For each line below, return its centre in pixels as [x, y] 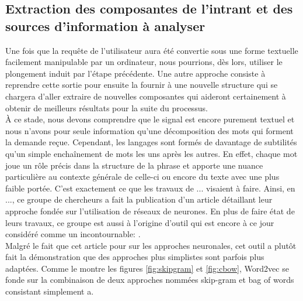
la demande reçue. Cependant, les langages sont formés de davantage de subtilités [151, 142]
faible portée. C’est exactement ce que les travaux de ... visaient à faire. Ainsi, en [150, 188]
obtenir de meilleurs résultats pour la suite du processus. [107, 107]
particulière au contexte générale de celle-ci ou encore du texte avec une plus [142, 177]
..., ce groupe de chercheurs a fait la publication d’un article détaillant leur [139, 199]
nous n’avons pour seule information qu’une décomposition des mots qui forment [149, 130]
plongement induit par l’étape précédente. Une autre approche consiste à [135, 73]
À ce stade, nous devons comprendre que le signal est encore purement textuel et [150, 119]
